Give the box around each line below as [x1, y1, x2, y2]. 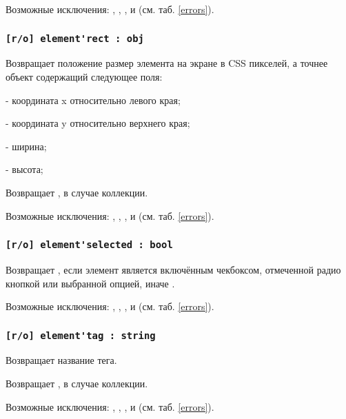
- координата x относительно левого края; [6, 92, 181, 107]
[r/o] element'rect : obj [6, 32, 144, 44]
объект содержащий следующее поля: [6, 69, 163, 83]
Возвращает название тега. [6, 353, 117, 367]
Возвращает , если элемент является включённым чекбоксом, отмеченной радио [6, 262, 341, 276]
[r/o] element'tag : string [6, 329, 156, 341]
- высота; [6, 162, 43, 176]
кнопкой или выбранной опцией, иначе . [6, 276, 175, 290]
